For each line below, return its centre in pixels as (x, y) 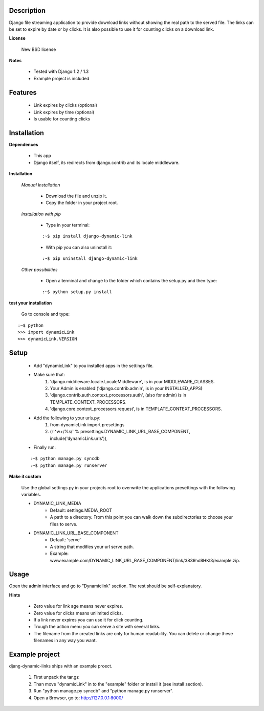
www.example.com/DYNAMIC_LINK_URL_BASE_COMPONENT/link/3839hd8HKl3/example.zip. (145, 560)
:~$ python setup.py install (77, 292)
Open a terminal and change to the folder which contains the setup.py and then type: (131, 281)
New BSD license (39, 49)
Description (27, 11)
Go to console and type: (45, 314)
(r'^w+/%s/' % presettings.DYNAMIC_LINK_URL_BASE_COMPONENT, (120, 432)
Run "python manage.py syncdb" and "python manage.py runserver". (103, 691)
